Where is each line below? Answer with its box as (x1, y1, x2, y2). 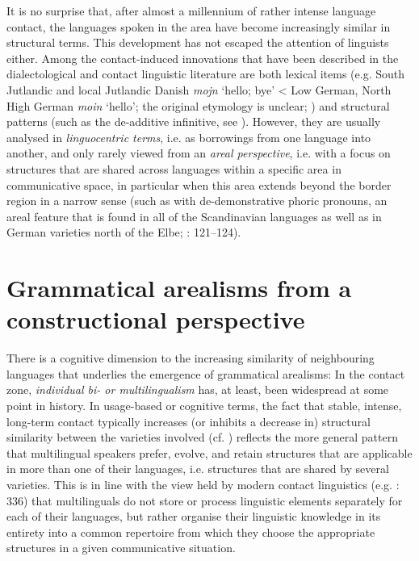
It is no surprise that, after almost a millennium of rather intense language (6, 2, 376, 19)
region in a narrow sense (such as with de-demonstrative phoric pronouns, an (6, 192, 388, 209)
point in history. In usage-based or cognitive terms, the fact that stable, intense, (6, 397, 402, 413)
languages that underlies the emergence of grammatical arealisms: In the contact (6, 365, 405, 382)
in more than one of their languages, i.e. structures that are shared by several (6, 460, 389, 477)
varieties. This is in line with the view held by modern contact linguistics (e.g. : (6, 475, 400, 492)
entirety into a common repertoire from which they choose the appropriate (6, 523, 375, 540)
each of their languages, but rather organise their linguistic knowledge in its (6, 508, 381, 525)
